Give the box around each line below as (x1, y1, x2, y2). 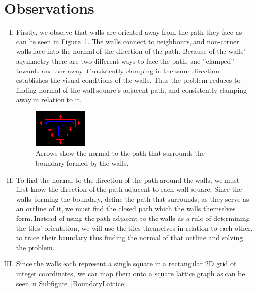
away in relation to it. (16, 94, 82, 105)
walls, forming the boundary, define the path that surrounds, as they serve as (16, 193, 249, 204)
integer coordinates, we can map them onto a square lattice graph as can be (16, 268, 245, 278)
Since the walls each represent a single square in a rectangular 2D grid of (16, 258, 236, 269)
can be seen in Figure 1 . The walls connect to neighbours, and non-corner (16, 36, 239, 46)
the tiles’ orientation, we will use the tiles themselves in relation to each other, (16, 222, 253, 233)
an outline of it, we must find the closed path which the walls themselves (16, 203, 236, 214)
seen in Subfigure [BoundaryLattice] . (16, 278, 128, 288)
